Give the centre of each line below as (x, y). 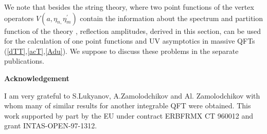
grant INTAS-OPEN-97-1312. (51, 126)
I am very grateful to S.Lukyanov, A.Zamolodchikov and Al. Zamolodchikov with (132, 95)
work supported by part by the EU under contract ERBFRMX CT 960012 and (129, 115)
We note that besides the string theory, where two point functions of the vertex (129, 7)
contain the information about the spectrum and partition (172, 18)
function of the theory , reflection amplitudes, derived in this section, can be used (133, 31)
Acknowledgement (37, 78)
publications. (24, 61)
